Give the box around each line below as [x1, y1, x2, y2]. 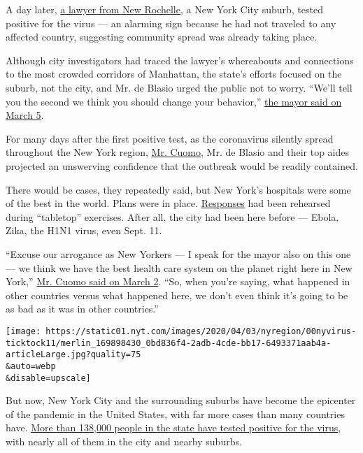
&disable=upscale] [6, 373, 91, 383]
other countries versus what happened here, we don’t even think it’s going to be [6, 287, 348, 302]
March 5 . [6, 108, 44, 122]
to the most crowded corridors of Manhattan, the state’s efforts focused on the [6, 66, 342, 81]
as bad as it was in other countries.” [6, 301, 159, 316]
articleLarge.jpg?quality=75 [6, 350, 141, 360]
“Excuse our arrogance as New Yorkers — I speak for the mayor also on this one [6, 246, 351, 261]
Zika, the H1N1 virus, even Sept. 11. [6, 223, 162, 238]
